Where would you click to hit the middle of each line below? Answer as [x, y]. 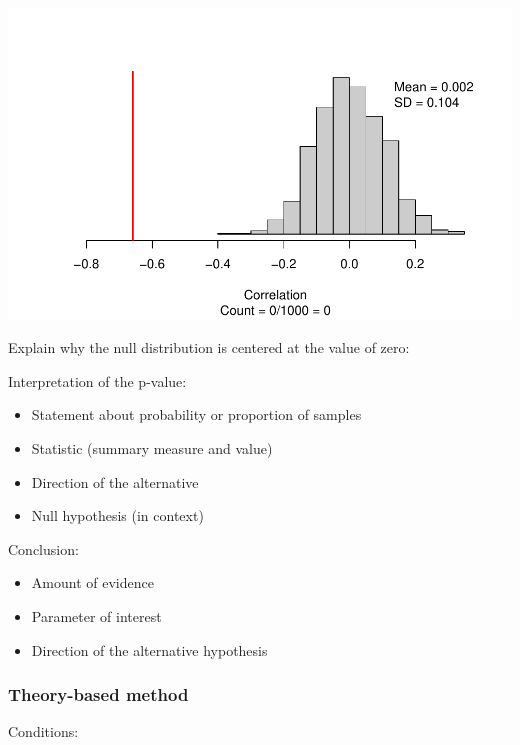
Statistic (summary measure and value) [152, 448]
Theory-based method [98, 694]
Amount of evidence [92, 582]
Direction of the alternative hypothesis [149, 649]
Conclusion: [43, 548]
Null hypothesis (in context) [117, 515]
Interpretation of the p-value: [97, 380]
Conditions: [43, 731]
